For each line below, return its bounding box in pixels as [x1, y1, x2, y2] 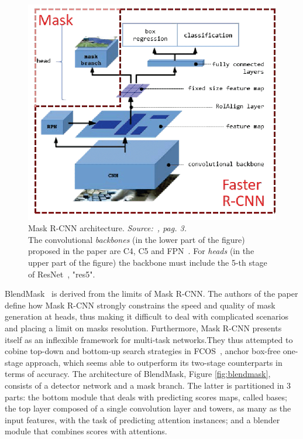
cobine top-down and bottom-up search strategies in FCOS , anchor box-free [5, 345, 281, 357]
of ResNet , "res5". [28, 267, 95, 280]
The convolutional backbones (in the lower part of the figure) [28, 233, 245, 245]
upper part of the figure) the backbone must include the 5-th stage [28, 256, 267, 269]
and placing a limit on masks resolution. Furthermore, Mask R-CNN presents [5, 322, 282, 334]
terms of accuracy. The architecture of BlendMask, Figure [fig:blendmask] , [5, 368, 271, 380]
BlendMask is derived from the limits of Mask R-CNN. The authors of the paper [5, 287, 298, 300]
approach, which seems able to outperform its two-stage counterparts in [25, 356, 283, 368]
